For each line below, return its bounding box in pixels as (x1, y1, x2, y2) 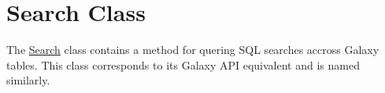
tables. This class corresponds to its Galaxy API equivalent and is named (6, 56, 360, 73)
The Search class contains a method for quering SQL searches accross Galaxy (6, 41, 379, 58)
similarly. (6, 72, 50, 88)
